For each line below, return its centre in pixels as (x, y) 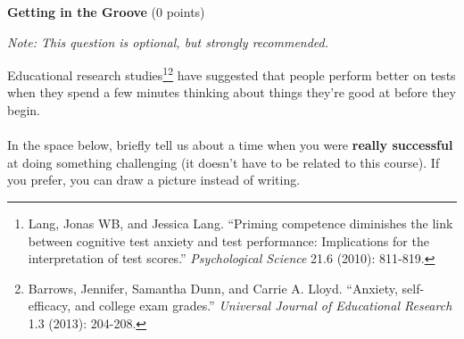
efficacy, (50, 306)
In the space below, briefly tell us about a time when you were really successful (230, 145)
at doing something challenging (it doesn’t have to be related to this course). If (224, 162)
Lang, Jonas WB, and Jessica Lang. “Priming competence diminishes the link (240, 223)
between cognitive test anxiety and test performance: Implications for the (228, 240)
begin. (24, 110)
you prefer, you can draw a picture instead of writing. (154, 180)
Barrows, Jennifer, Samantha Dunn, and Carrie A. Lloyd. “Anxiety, (213, 288)
